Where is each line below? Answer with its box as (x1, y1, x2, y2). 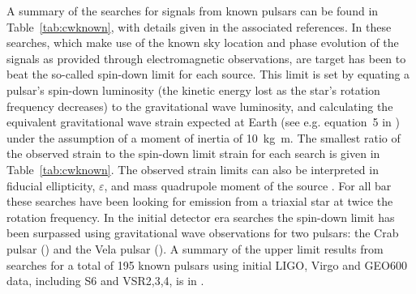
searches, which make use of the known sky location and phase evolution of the (6, 34, 399, 51)
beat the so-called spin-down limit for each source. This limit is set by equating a (6, 66, 410, 83)
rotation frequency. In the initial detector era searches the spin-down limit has (6, 208, 395, 225)
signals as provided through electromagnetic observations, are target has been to (6, 49, 406, 66)
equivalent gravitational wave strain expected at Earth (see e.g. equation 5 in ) (6, 113, 401, 130)
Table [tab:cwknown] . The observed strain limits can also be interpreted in (6, 160, 379, 177)
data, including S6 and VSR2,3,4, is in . (6, 272, 204, 289)
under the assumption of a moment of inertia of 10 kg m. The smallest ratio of (6, 129, 401, 146)
